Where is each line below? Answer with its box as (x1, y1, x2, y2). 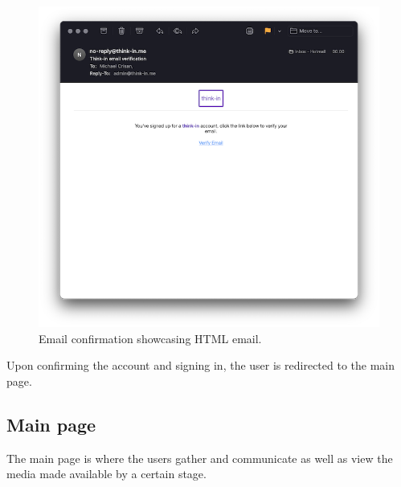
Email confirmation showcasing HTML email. (39, 329, 262, 346)
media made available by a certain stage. (6, 465, 207, 482)
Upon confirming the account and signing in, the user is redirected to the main (6, 357, 395, 374)
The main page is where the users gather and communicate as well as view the (6, 449, 393, 466)
